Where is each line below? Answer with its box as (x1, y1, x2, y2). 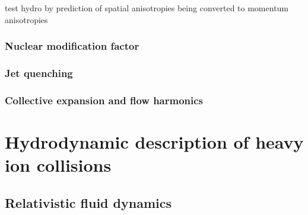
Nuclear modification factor (5, 38, 139, 53)
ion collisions (5, 153, 112, 177)
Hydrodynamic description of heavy (5, 129, 304, 153)
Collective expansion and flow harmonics (5, 92, 204, 107)
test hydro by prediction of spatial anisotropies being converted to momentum (5, 2, 289, 14)
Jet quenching (5, 65, 73, 80)
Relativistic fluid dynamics (5, 193, 172, 211)
